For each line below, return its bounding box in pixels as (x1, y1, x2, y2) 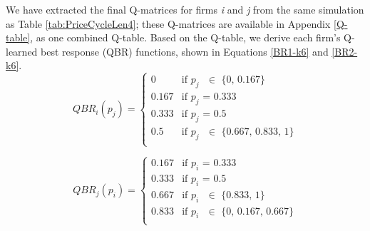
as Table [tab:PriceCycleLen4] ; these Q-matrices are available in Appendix (6, 16, 331, 31)
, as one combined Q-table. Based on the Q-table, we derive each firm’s (30, 30, 341, 45)
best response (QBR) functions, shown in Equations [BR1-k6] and (41, 43, 329, 58)
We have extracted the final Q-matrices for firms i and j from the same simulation (6, 2, 364, 16)
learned (6, 43, 38, 58)
